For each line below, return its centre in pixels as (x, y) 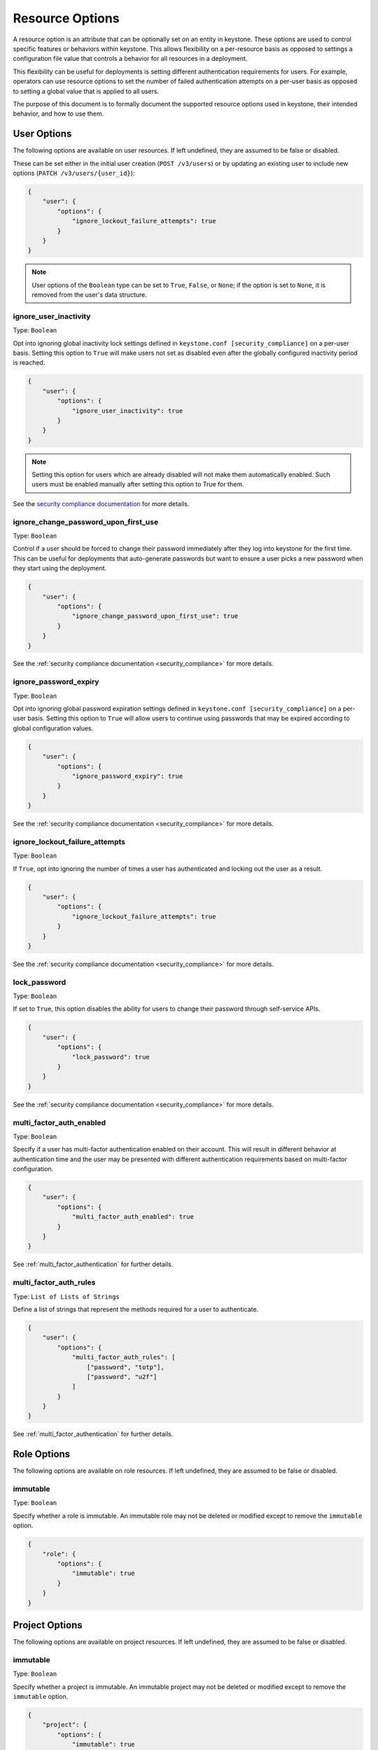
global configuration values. (53, 728)
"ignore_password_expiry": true (127, 776)
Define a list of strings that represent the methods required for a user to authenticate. (136, 1309)
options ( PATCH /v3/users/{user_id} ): (74, 173)
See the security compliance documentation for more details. (101, 503)
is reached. (29, 363)
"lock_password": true (111, 1057)
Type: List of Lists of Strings (66, 1296)
